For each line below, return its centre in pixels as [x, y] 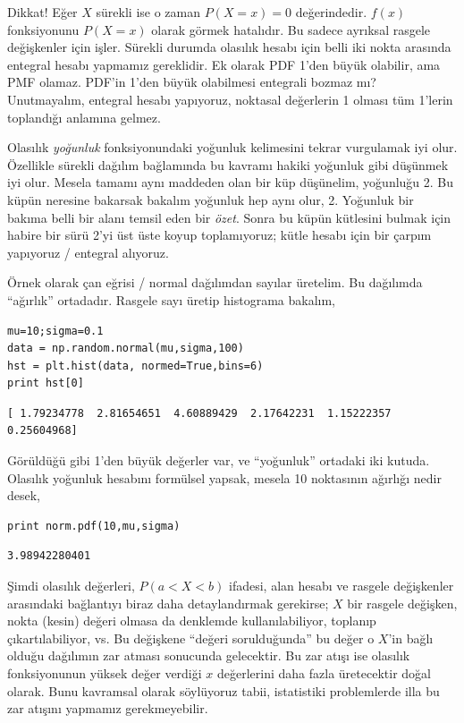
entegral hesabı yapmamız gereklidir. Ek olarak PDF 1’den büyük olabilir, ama [224, 64]
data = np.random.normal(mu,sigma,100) [126, 349]
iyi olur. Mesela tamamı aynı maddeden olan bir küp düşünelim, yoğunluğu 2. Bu [231, 182]
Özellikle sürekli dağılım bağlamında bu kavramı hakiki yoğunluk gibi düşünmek [228, 164]
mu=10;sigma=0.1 [55, 331]
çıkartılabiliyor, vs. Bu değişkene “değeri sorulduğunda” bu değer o [191, 638]
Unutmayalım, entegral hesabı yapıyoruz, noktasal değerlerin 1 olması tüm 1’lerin [230, 99]
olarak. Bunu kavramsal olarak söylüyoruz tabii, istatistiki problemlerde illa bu [224, 690]
